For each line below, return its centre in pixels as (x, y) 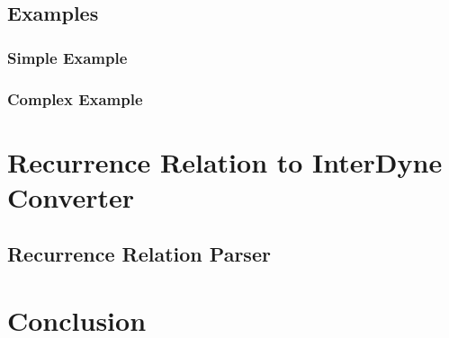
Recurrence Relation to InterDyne (225, 161)
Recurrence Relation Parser (139, 254)
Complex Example (75, 98)
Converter (71, 196)
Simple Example (67, 57)
